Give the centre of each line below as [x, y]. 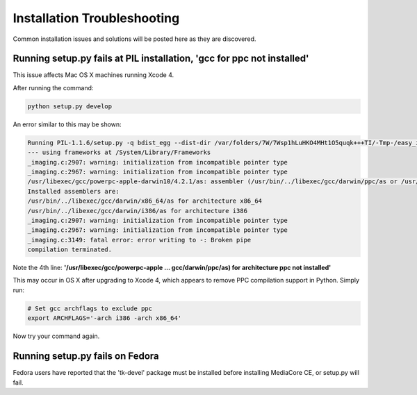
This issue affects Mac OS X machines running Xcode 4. [93, 75]
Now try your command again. [56, 336]
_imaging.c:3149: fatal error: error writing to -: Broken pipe [139, 240]
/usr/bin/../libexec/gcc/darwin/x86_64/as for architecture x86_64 [145, 201]
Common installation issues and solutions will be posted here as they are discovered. [134, 39]
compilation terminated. [70, 250]
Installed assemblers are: [73, 191]
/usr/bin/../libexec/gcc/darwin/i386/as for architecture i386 [138, 211]
